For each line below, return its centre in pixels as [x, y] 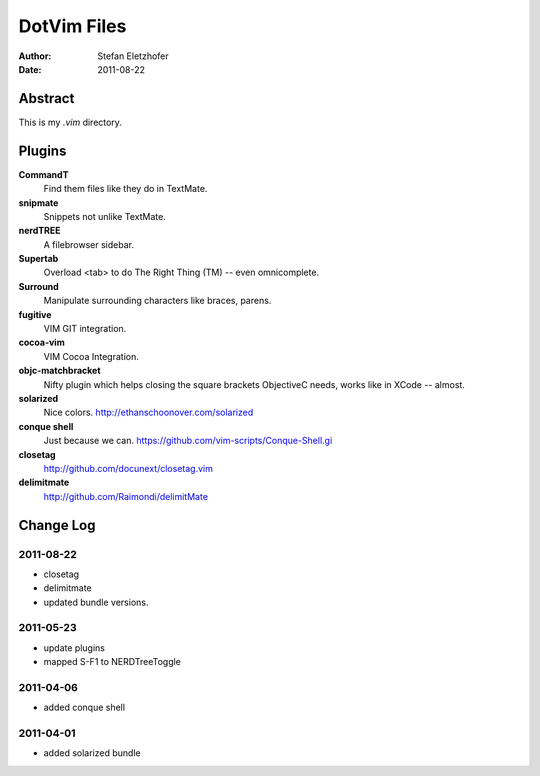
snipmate [38, 202]
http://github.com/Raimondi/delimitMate [126, 496]
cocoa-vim [41, 342]
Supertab [38, 259]
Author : [35, 56]
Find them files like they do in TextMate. [125, 189]
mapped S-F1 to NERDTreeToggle [112, 662]
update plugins [74, 647]
